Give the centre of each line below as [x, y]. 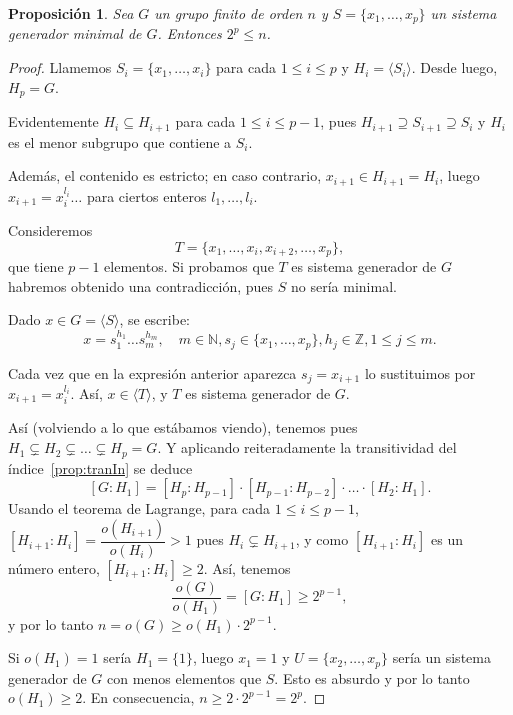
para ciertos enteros [146, 195]
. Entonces [189, 33]
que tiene [36, 266]
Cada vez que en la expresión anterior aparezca [152, 372]
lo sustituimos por [420, 372]
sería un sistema [441, 657]
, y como [322, 539]
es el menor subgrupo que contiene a [120, 141]
